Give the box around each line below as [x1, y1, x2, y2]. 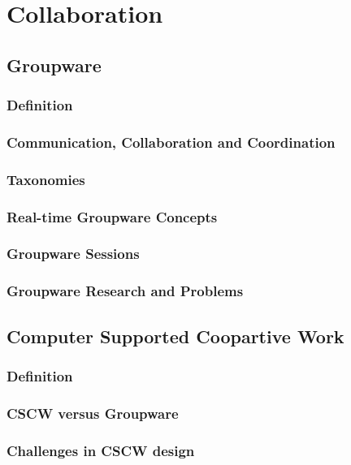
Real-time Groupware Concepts [6, 206, 218, 226]
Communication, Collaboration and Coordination [6, 131, 336, 152]
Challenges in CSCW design [6, 440, 195, 460]
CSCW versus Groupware [6, 403, 179, 423]
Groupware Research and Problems [6, 281, 244, 301]
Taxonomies [6, 169, 85, 189]
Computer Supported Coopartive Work [6, 323, 344, 348]
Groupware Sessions [6, 243, 140, 264]
